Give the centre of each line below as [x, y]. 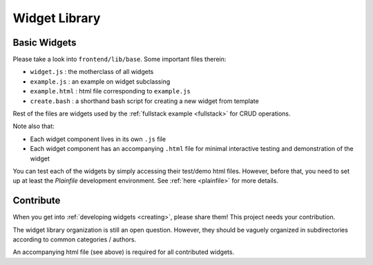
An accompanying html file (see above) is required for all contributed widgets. [124, 252]
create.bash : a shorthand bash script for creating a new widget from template [144, 101]
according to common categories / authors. [75, 239]
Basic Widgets [45, 43]
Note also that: [34, 126]
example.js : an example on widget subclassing [100, 81]
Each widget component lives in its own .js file [98, 139]
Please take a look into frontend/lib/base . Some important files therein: [119, 60]
